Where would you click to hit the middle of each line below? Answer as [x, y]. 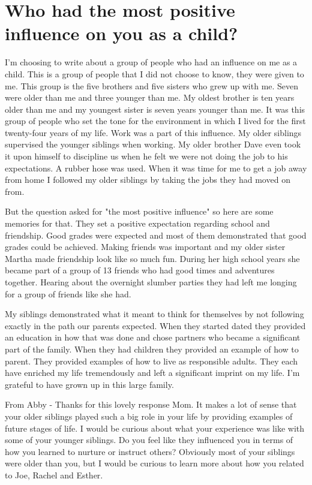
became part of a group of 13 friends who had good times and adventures [140, 270]
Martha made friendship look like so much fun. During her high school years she [152, 258]
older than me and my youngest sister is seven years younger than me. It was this [155, 109]
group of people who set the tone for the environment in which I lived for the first [155, 121]
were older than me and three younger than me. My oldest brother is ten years [150, 97]
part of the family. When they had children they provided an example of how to [152, 349]
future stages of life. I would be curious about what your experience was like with [155, 428]
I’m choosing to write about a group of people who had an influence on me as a [151, 62]
